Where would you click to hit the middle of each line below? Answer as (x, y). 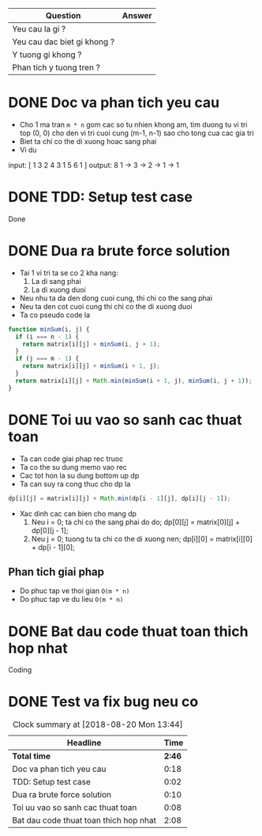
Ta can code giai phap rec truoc (71, 459)
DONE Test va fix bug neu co (103, 702)
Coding (20, 670)
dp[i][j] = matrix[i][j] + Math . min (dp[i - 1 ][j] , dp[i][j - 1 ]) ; (120, 498)
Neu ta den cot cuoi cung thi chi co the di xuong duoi (106, 306)
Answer (137, 15)
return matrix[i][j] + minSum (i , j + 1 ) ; (91, 344)
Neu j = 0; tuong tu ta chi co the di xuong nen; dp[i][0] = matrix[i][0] (142, 539)
